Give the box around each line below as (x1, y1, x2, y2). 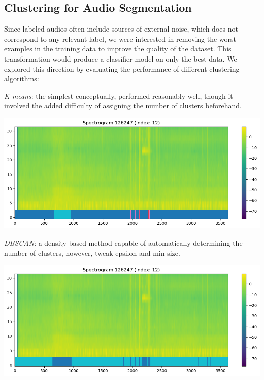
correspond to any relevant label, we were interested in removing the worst (4, 33, 237, 44)
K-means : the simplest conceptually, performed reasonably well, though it (4, 90, 233, 101)
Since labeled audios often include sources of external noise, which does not (4, 23, 238, 34)
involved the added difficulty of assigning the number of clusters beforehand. (4, 100, 242, 111)
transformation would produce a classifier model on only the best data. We (4, 53, 237, 64)
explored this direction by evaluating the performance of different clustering (4, 63, 240, 74)
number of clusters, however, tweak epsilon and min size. (4, 247, 180, 258)
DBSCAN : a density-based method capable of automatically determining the (4, 237, 243, 248)
